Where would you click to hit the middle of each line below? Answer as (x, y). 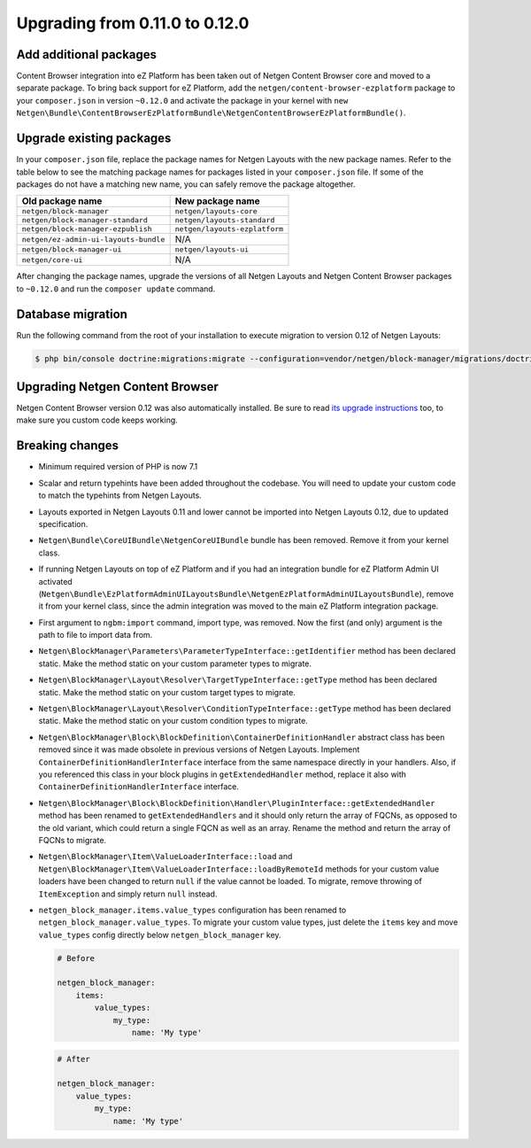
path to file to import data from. (96, 635)
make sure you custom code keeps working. (97, 420)
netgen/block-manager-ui (72, 249)
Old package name (62, 201)
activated (55, 581)
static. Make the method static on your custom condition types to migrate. (173, 721)
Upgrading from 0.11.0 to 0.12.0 (133, 23)
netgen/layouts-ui (212, 249)
